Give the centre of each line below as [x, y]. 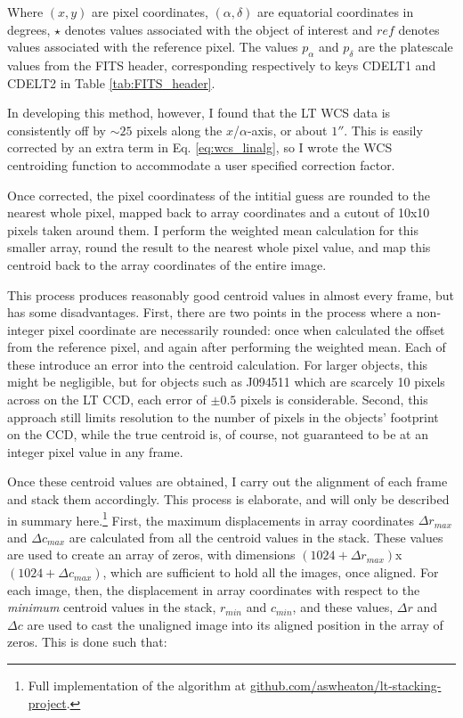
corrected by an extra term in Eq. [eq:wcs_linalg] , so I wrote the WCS [200, 147]
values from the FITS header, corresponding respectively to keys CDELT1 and [222, 65]
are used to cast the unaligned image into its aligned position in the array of [235, 624]
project [47, 702]
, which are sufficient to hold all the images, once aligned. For [271, 572]
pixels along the [179, 130]
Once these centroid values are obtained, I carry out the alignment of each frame [227, 481]
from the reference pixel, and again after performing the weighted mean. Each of [227, 347]
